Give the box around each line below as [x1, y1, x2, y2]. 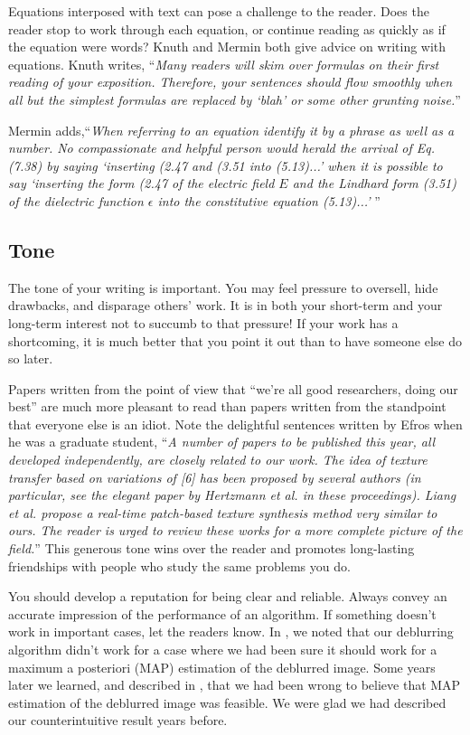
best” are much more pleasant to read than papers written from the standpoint [8, 397, 446, 416]
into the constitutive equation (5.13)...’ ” [157, 191, 381, 210]
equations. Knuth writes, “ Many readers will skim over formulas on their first [8, 54, 439, 73]
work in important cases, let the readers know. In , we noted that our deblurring [8, 622, 454, 641]
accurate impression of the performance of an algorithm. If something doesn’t [8, 604, 437, 623]
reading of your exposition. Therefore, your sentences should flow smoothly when [8, 72, 453, 91]
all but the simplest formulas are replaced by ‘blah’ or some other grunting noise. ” [8, 90, 461, 108]
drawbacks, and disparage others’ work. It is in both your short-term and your [8, 296, 443, 315]
